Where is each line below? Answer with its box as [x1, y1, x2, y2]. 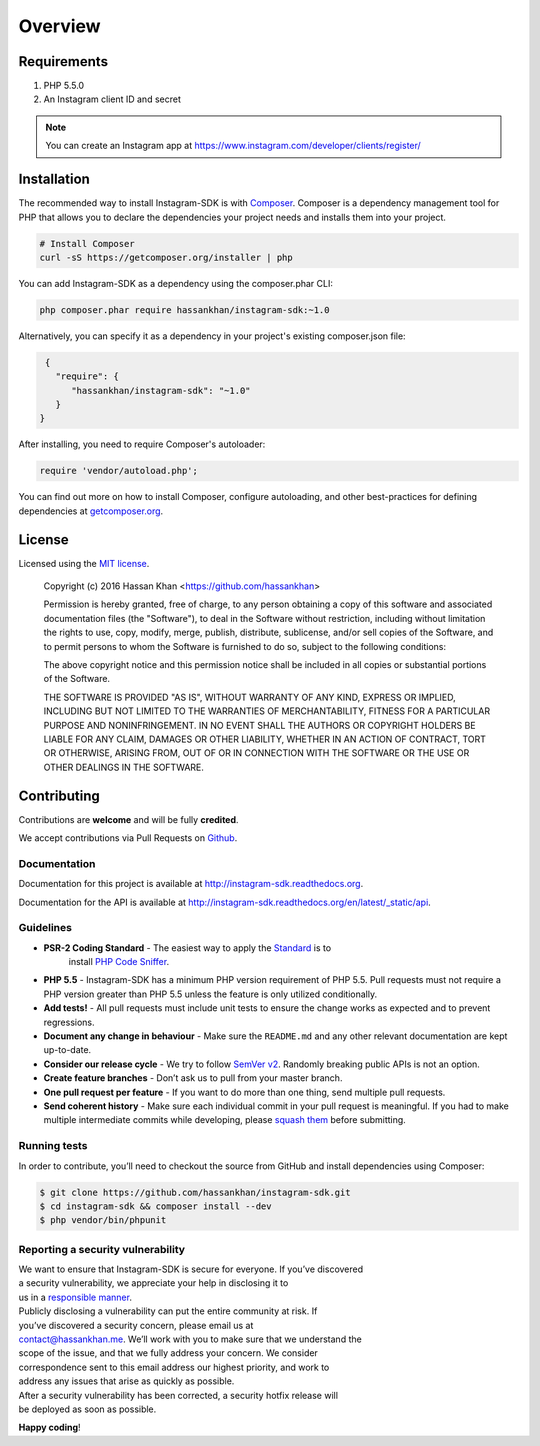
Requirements [18, 53, 109, 70]
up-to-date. [43, 1044, 92, 1056]
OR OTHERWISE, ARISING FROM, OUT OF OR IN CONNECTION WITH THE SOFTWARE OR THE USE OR [43, 747, 470, 759]
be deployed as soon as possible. [18, 1403, 157, 1415]
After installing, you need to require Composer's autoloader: [18, 438, 266, 450]
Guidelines [18, 921, 72, 935]
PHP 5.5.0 [43, 80, 85, 92]
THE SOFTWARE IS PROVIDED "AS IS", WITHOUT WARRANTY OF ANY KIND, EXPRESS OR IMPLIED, [43, 691, 457, 703]
